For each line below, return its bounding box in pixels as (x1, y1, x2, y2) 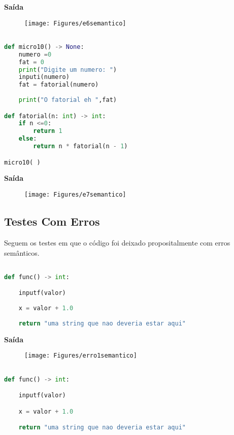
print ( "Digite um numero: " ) (18, 66, 117, 73)
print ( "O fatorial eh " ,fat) (18, 96, 117, 104)
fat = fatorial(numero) (18, 81, 99, 89)
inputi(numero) (18, 73, 70, 81)
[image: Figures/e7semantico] (24, 191, 126, 199)
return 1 (33, 127, 62, 135)
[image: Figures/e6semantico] (24, 19, 126, 27)
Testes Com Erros (4, 213, 100, 229)
